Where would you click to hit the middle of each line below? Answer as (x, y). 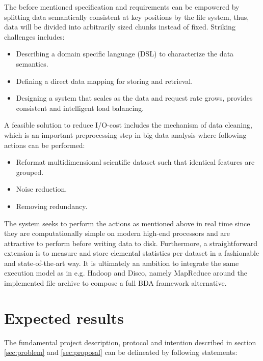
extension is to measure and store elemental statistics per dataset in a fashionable (132, 253)
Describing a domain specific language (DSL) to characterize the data (125, 54)
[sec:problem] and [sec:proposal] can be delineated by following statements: (121, 352)
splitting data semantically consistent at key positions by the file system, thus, (127, 17)
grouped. (30, 172)
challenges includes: (34, 36)
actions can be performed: (45, 145)
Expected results (64, 318)
